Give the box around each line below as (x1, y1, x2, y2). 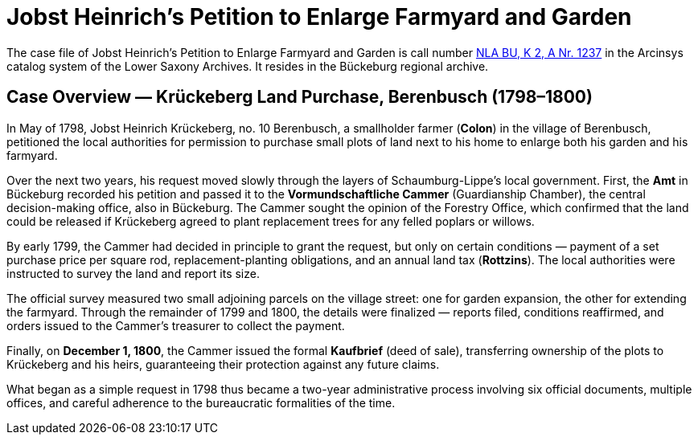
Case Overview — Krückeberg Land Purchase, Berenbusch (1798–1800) (6, 87, 593, 108)
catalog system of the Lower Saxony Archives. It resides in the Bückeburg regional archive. (6, 59, 489, 73)
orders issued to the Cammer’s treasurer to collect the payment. (6, 318, 345, 333)
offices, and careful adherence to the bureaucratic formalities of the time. (6, 395, 396, 410)
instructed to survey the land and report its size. (6, 266, 260, 280)
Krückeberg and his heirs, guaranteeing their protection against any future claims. (6, 357, 440, 371)
